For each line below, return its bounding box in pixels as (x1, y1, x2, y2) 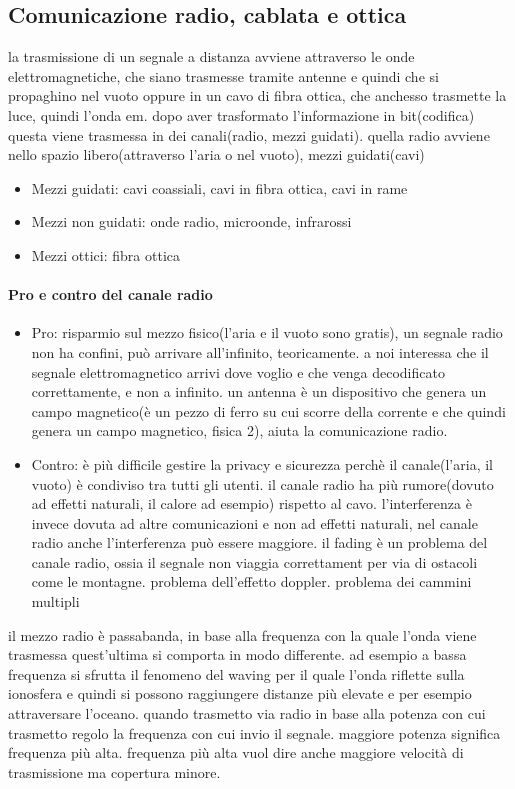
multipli (31, 591, 80, 612)
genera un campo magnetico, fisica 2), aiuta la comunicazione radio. (31, 420, 448, 441)
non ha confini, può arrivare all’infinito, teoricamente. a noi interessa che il (31, 341, 489, 362)
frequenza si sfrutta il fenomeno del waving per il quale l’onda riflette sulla (8, 663, 465, 684)
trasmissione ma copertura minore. (8, 761, 221, 782)
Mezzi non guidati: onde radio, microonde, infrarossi (31, 211, 352, 232)
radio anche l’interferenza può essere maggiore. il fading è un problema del (31, 532, 488, 553)
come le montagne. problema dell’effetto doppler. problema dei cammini (31, 571, 472, 592)
